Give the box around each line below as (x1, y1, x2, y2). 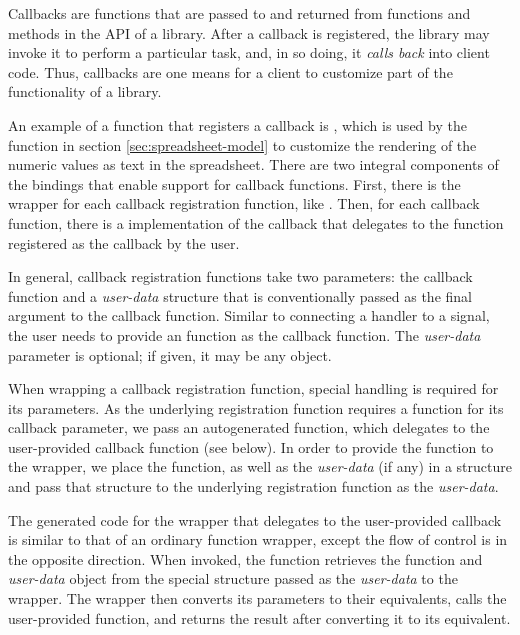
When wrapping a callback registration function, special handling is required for (8, 378, 499, 399)
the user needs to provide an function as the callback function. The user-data (8, 324, 481, 345)
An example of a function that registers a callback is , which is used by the (8, 114, 467, 135)
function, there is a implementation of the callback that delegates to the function (8, 212, 504, 233)
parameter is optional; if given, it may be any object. (8, 344, 332, 365)
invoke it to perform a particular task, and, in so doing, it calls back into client (8, 42, 490, 63)
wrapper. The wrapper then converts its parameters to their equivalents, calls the (8, 588, 507, 609)
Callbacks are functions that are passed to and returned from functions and (8, 3, 471, 23)
